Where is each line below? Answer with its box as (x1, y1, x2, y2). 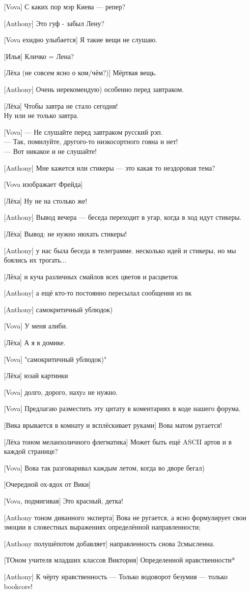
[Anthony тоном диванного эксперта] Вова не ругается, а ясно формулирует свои (4, 512, 247, 522)
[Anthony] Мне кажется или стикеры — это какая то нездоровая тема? (4, 162, 215, 173)
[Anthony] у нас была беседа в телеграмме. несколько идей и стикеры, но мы (4, 245, 236, 255)
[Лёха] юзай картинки (4, 370, 68, 381)
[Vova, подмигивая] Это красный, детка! (4, 496, 123, 505)
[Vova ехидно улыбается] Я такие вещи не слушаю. (4, 34, 157, 45)
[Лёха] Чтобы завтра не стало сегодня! (4, 100, 118, 111)
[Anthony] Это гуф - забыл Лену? (4, 18, 105, 28)
